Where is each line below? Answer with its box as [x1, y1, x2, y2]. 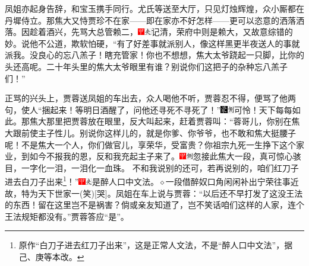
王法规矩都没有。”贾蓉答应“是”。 [5, 210, 129, 222]
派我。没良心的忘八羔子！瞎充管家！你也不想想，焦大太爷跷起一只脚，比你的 [5, 49, 304, 61]
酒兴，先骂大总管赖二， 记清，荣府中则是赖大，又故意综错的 [46, 25, 293, 38]
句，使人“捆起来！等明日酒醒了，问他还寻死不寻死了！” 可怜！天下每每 [5, 103, 292, 116]
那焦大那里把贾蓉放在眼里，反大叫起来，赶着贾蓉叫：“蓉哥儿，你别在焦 [21, 115, 300, 127]
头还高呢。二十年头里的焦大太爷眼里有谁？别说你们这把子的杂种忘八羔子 [5, 60, 288, 72]
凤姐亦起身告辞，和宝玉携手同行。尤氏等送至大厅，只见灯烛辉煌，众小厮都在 [5, 2, 304, 14]
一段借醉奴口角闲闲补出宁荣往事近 [165, 175, 299, 187]
